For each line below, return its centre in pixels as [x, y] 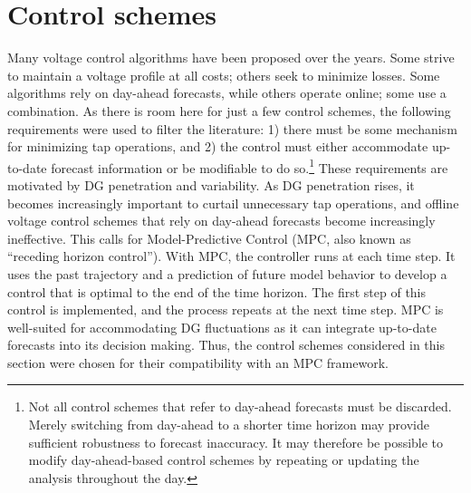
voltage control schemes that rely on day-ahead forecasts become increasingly [221, 221]
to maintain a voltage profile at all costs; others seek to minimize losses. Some [224, 75]
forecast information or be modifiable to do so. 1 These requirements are [250, 166]
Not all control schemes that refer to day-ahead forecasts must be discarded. [240, 406]
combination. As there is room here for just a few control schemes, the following [229, 110]
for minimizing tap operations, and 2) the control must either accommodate [218, 146]
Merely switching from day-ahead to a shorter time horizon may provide [229, 425]
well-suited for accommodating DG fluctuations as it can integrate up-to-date [222, 327]
